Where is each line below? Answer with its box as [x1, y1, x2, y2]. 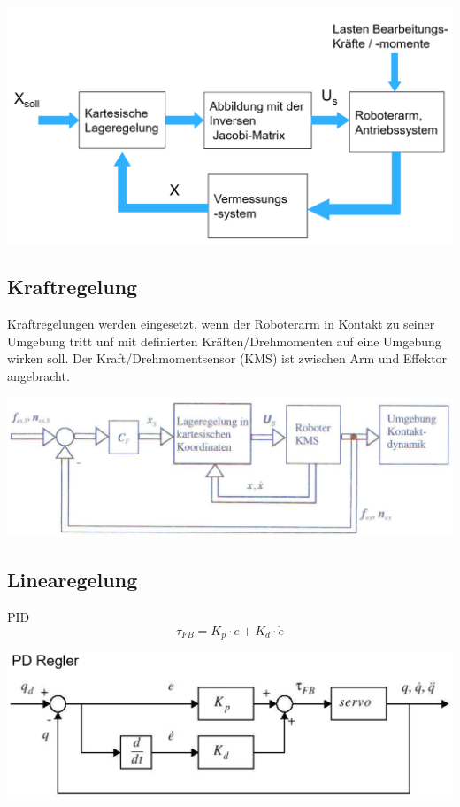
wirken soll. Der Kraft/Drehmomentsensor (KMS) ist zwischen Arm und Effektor [7, 349, 448, 368]
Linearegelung [7, 566, 138, 594]
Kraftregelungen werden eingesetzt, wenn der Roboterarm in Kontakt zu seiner [7, 314, 435, 333]
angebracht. [7, 366, 70, 384]
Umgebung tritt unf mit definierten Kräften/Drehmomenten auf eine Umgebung [7, 331, 441, 350]
